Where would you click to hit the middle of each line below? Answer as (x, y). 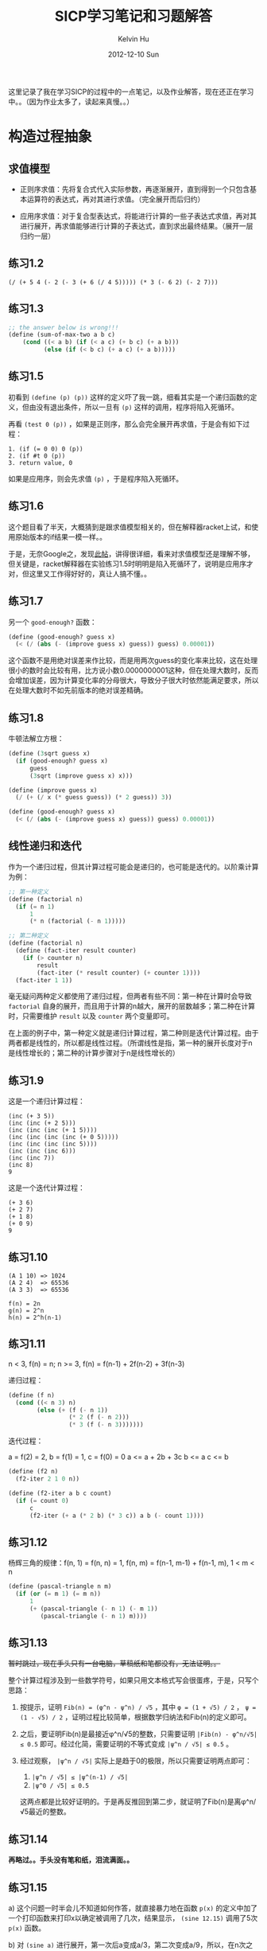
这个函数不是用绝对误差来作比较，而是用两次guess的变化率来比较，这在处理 (133, 661)
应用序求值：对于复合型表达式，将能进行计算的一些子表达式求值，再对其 (138, 216)
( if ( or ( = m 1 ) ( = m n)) (58, 1594)
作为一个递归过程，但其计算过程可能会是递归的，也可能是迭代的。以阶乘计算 (133, 866)
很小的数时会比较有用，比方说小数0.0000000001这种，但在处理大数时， (126, 670)
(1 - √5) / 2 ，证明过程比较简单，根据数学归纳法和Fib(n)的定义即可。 (135, 1717)
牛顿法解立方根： (36, 739)
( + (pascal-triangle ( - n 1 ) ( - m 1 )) (93, 1609)
